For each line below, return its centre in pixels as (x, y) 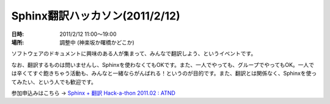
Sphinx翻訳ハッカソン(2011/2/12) (96, 16)
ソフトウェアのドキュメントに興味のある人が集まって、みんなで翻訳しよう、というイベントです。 (134, 54)
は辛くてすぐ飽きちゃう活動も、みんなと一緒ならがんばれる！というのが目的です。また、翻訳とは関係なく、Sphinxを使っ (164, 74)
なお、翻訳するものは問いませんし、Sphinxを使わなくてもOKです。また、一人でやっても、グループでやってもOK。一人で (163, 64)
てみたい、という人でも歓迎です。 (54, 81)
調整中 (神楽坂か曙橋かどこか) (97, 42)
